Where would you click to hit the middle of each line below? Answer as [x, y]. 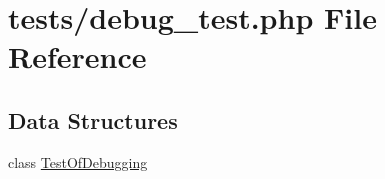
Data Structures [93, 119]
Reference [77, 56]
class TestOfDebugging [78, 161]
